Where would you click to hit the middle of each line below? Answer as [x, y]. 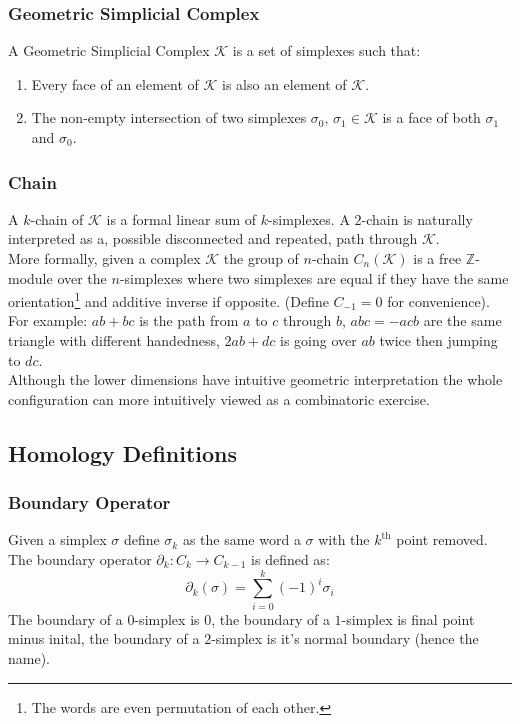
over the [82, 277]
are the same [462, 320]
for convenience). [438, 300]
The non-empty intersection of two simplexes [169, 117]
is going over [318, 340]
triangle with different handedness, [114, 340]
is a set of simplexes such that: [326, 50]
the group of [261, 258]
